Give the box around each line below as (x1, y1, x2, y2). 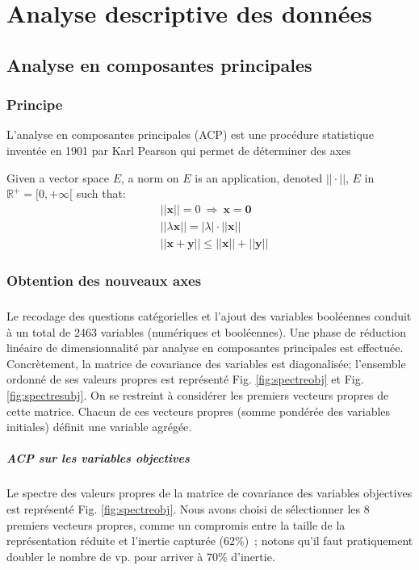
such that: (76, 185, 126, 202)
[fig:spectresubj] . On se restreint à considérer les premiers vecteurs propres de (6, 387, 389, 404)
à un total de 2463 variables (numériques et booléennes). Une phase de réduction (6, 323, 407, 340)
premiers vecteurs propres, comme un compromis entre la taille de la (6, 516, 346, 533)
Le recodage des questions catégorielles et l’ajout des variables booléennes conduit (6, 308, 412, 325)
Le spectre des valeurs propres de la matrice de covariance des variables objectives (6, 484, 413, 501)
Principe (6, 94, 63, 115)
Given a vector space (6, 169, 109, 186)
